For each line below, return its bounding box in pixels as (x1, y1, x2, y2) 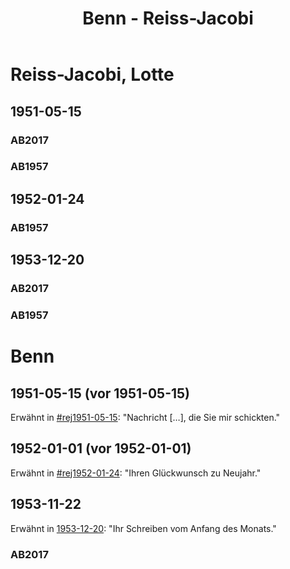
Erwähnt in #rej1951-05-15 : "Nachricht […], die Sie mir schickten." (10, 411, 281, 423)
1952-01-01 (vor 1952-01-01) (10, 440, 192, 457)
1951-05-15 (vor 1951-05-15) (10, 385, 191, 402)
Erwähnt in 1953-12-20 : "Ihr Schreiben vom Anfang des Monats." (10, 522, 277, 534)
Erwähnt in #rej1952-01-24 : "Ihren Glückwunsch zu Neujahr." (10, 467, 262, 479)
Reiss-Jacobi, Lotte (10, 63, 175, 86)
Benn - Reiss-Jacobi (82, 7, 254, 30)
